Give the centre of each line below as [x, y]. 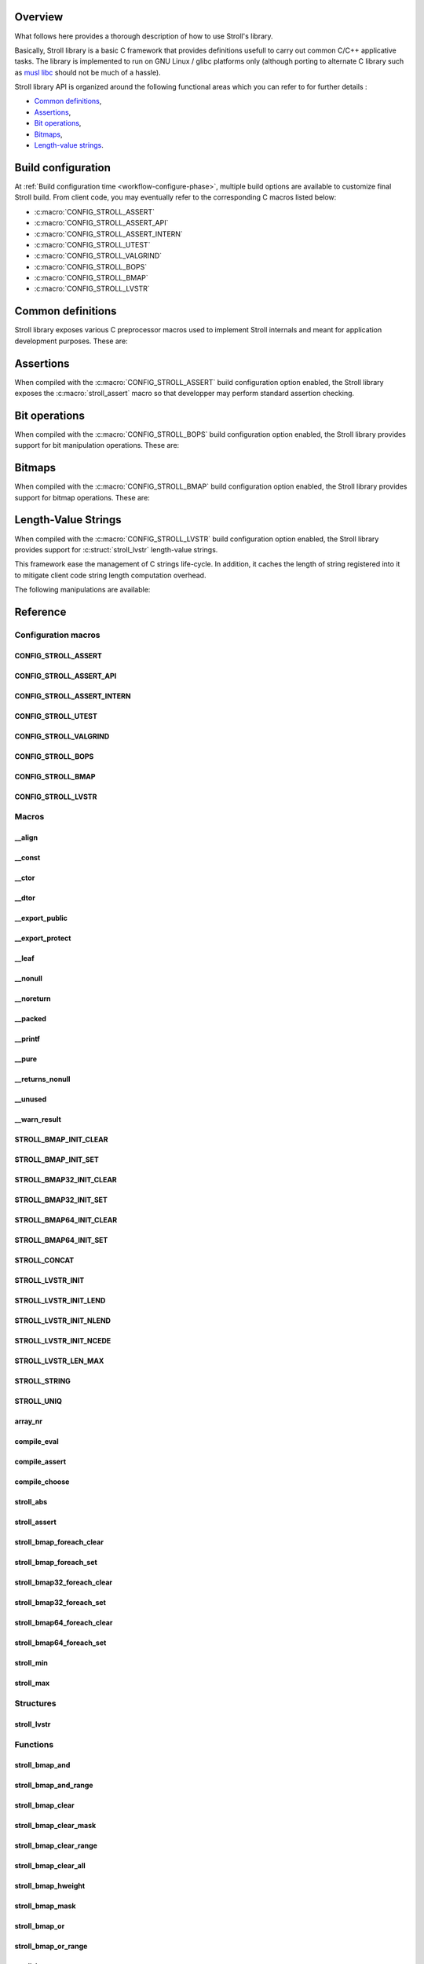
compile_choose [42, 1482]
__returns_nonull [42, 1079]
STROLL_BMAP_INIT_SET [57, 1160]
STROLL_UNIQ [38, 1402]
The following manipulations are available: [82, 590]
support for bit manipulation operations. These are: [97, 445]
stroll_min [31, 1663]
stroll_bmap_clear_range [56, 1845]
